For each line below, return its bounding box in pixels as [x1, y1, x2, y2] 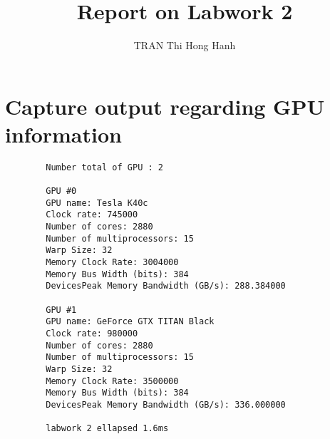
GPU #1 [46, 304, 77, 315]
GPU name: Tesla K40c [46, 197, 148, 208]
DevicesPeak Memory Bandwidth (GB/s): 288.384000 [46, 281, 286, 291]
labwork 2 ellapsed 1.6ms [46, 423, 169, 434]
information [5, 119, 122, 148]
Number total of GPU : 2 [46, 162, 163, 172]
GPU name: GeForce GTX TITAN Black [46, 316, 215, 327]
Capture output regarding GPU [5, 91, 325, 120]
